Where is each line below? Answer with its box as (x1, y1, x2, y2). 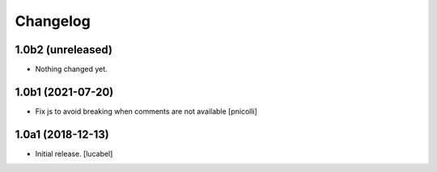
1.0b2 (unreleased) (15, 43, 113, 57)
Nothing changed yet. (35, 65, 108, 74)
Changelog (15, 12, 91, 30)
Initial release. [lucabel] (35, 149, 113, 158)
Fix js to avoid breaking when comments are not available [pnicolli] (35, 106, 258, 116)
